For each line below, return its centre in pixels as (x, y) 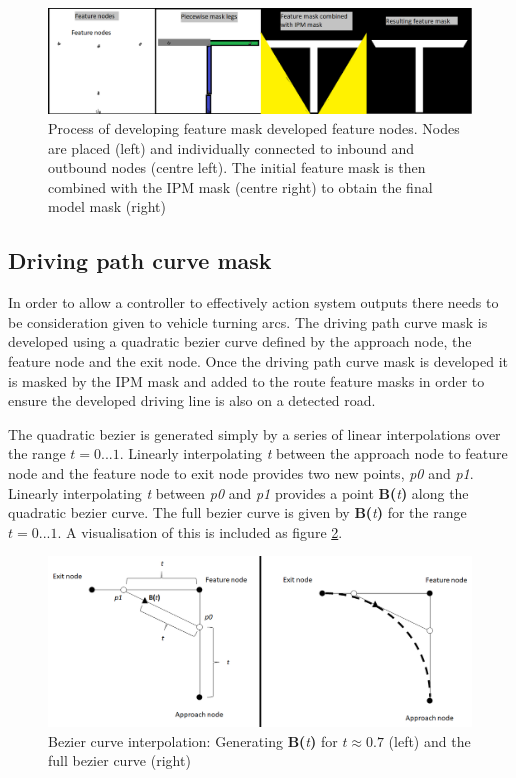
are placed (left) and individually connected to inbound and (231, 147)
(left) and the (429, 740)
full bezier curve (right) (119, 760)
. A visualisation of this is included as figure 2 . (200, 531)
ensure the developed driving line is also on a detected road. (192, 400)
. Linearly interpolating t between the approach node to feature (313, 453)
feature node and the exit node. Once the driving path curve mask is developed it (258, 360)
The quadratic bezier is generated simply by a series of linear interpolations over (254, 433)
